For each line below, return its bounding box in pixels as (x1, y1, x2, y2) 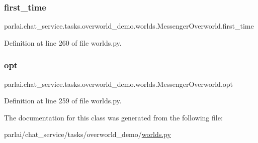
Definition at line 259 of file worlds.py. (4, 95, 122, 106)
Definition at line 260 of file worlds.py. (4, 37, 122, 48)
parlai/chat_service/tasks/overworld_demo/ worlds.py (4, 129, 171, 139)
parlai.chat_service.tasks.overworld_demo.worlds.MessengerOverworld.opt (4, 78, 233, 89)
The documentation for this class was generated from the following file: (4, 112, 223, 122)
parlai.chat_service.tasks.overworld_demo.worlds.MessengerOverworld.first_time (4, 21, 254, 31)
